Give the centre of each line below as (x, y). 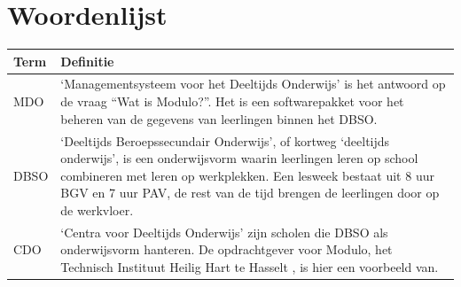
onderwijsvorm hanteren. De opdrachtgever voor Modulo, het (227, 249)
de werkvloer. (97, 209)
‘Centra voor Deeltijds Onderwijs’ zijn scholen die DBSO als (224, 232)
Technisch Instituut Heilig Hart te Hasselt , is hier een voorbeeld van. (250, 266)
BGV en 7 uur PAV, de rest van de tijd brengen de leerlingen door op (250, 193)
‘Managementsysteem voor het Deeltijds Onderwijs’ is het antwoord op (253, 84)
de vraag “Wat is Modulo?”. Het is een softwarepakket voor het (232, 101)
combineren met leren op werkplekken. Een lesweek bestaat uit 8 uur (247, 175)
